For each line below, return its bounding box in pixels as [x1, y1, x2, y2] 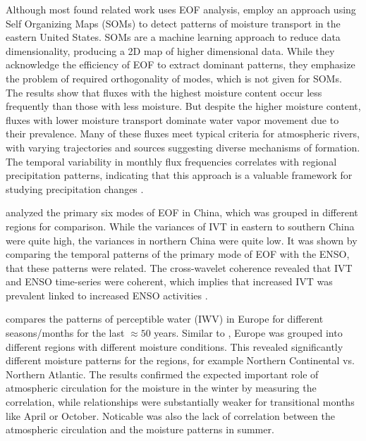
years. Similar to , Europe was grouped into [154, 325, 343, 340]
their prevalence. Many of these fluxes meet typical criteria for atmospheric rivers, [6, 126, 360, 141]
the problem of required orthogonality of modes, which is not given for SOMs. [6, 70, 342, 85]
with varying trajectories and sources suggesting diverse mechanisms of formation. [6, 139, 360, 154]
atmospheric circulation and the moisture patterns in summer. [6, 422, 274, 437]
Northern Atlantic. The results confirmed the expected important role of [6, 366, 319, 381]
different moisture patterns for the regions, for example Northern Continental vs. [6, 353, 355, 368]
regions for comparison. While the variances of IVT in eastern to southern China [6, 218, 355, 233]
